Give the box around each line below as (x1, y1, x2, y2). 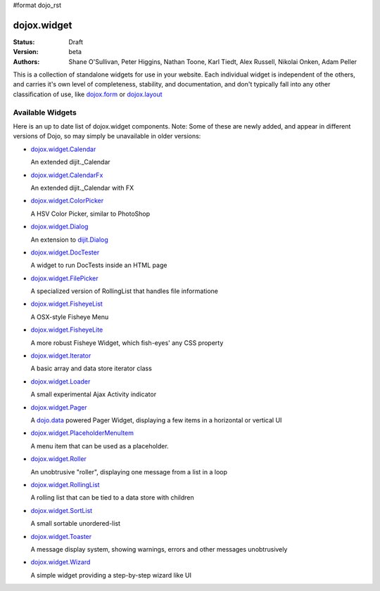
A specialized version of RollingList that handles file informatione (30, 287, 218, 295)
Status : (13, 37, 35, 46)
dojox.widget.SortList (30, 506, 93, 514)
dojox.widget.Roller (30, 455, 87, 463)
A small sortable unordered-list (30, 519, 121, 528)
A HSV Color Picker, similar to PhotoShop (30, 209, 151, 218)
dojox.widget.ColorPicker (30, 197, 104, 205)
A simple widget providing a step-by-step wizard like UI (30, 571, 191, 579)
